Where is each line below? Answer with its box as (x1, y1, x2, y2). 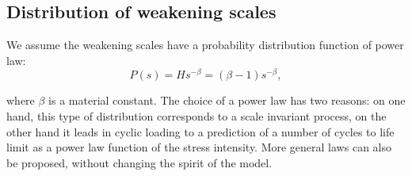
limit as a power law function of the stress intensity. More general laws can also (6, 139, 391, 155)
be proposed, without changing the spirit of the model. (6, 154, 273, 170)
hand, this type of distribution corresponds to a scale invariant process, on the (6, 108, 387, 124)
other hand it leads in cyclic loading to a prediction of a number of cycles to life (6, 123, 395, 140)
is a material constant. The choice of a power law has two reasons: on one (48, 92, 406, 109)
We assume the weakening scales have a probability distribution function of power (6, 36, 404, 53)
